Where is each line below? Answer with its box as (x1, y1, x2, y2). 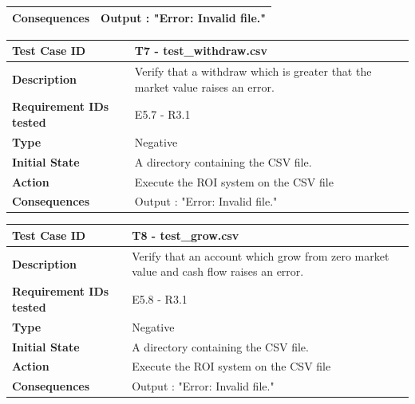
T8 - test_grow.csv (132, 226, 239, 243)
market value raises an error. (134, 78, 275, 95)
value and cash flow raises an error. (132, 263, 304, 280)
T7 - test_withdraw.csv (134, 42, 267, 59)
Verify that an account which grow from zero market (132, 247, 389, 264)
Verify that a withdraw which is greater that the (134, 62, 372, 79)
